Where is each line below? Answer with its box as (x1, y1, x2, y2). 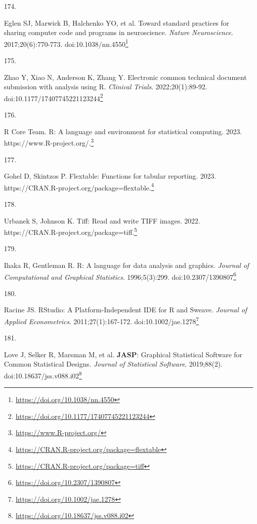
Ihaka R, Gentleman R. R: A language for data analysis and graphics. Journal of (4, 260, 249, 270)
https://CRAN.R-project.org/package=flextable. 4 (4, 181, 154, 192)
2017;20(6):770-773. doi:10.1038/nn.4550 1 (4, 37, 128, 49)
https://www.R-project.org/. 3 (4, 136, 94, 148)
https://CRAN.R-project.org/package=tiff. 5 (4, 225, 137, 237)
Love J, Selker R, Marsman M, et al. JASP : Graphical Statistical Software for (4, 349, 243, 359)
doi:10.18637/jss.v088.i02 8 (4, 369, 82, 380)
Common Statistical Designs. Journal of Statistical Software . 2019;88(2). (4, 359, 223, 369)
